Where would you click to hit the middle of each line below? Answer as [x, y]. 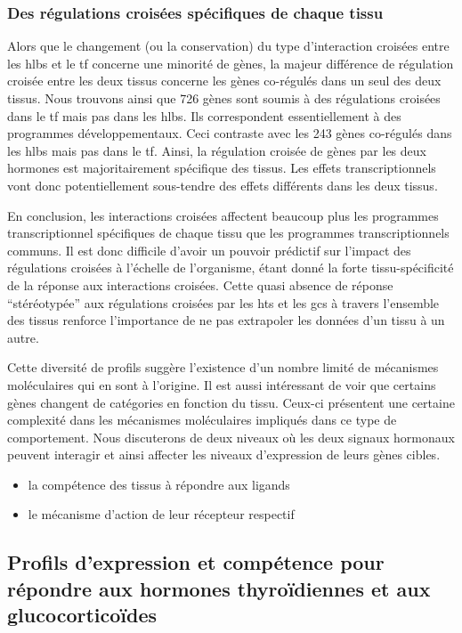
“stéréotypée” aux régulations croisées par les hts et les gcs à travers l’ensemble [223, 302]
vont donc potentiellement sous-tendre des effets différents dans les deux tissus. [223, 185]
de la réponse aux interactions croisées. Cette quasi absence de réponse [200, 284]
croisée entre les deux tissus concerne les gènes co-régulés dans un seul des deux [224, 81]
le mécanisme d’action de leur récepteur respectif [161, 514]
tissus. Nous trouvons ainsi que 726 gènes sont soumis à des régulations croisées [224, 98]
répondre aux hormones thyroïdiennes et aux [219, 588]
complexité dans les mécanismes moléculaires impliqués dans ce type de [202, 420]
